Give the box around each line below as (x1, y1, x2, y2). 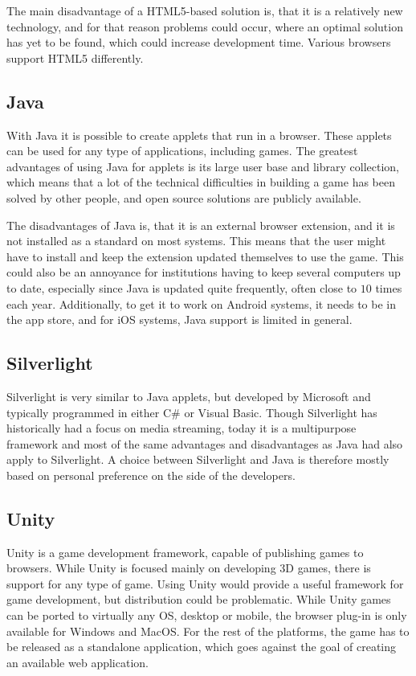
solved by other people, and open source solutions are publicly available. (6, 189, 361, 206)
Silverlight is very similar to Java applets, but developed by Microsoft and (6, 387, 371, 404)
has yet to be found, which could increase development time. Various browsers (6, 34, 391, 51)
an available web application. (6, 653, 149, 670)
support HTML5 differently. (6, 49, 144, 66)
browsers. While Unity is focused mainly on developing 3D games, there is (6, 559, 371, 576)
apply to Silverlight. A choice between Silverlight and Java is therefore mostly (6, 451, 389, 468)
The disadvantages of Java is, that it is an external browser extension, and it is (6, 216, 395, 233)
